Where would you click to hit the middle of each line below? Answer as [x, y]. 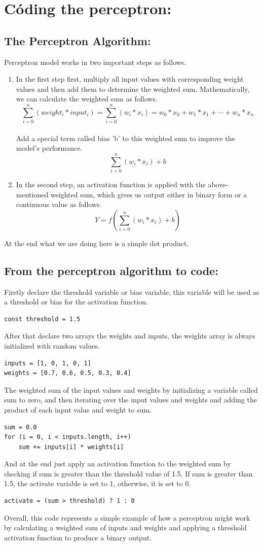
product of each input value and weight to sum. [78, 409]
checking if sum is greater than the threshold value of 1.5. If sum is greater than [128, 473]
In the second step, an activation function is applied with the [111, 184]
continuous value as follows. [59, 204]
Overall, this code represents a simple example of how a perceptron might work [127, 517]
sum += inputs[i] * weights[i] [71, 447]
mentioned [32, 194]
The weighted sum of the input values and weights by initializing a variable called [131, 389]
